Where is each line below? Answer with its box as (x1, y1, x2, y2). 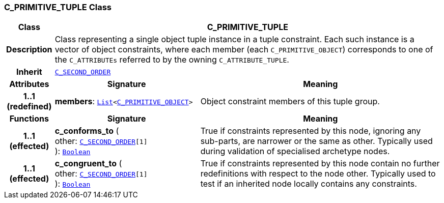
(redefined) (7, 101, 52, 112)
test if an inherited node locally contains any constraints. (200, 179, 417, 189)
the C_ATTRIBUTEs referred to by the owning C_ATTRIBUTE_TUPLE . (54, 54, 289, 65)
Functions (9, 113, 49, 124)
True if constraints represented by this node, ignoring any (200, 126, 421, 136)
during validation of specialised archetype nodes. (200, 146, 390, 157)
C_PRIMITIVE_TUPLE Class (4, 2, 112, 12)
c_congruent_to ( (54, 158, 122, 169)
